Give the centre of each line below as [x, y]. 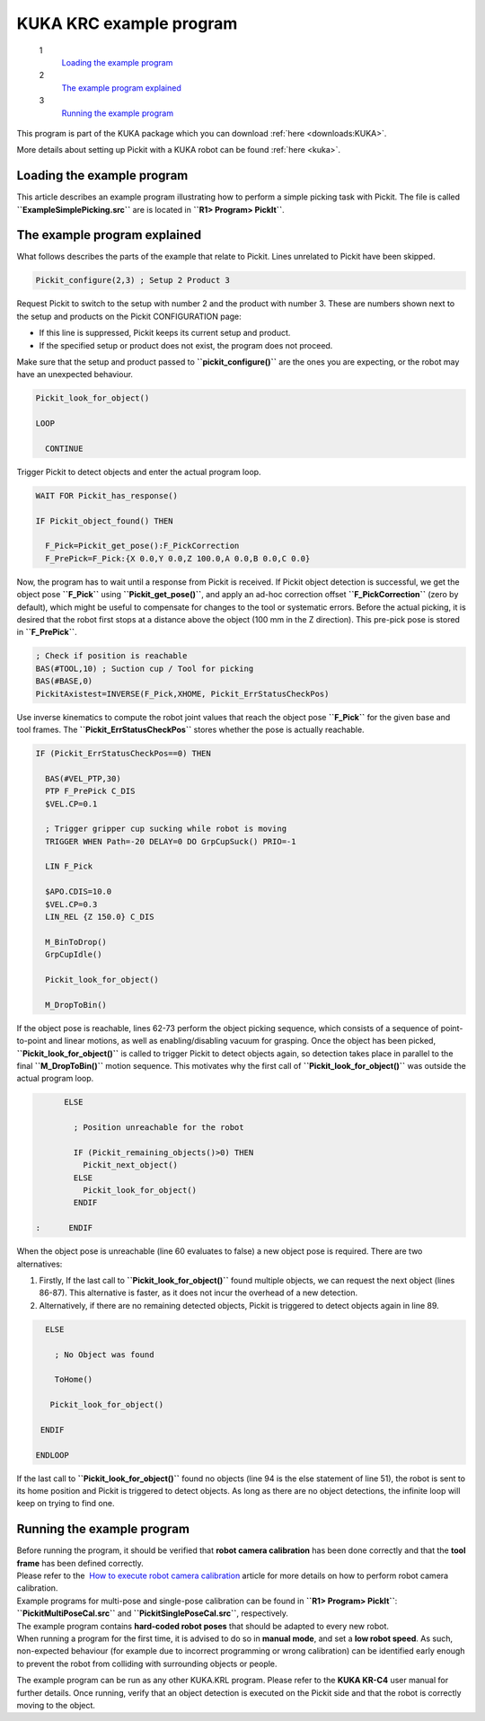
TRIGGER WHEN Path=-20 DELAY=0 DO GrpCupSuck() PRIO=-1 [171, 841]
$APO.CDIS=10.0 [79, 892]
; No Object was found [104, 1355]
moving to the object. [56, 1705]
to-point [31, 1041]
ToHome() [74, 1380]
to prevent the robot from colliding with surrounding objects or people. [147, 1664]
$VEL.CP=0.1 [71, 803]
